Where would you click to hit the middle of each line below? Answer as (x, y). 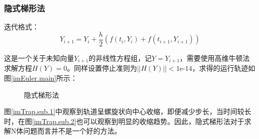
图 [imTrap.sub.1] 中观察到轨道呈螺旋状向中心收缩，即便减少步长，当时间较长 (128, 111)
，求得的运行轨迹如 (224, 68)
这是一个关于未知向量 (39, 58)
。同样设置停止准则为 (102, 68)
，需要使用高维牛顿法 (215, 58)
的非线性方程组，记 (120, 58)
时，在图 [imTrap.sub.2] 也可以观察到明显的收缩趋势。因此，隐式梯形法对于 (124, 121)
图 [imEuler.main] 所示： (41, 77)
